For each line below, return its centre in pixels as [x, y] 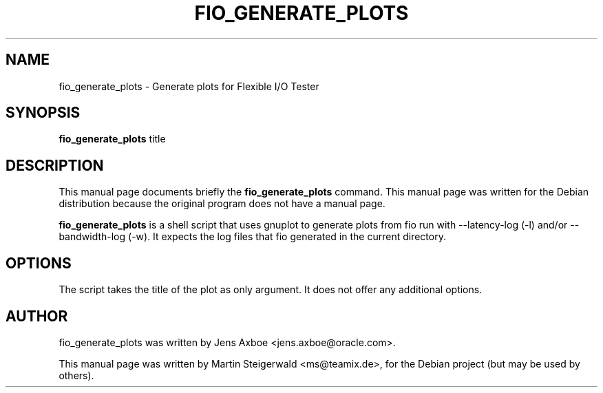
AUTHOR [37, 316]
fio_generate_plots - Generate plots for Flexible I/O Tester [189, 86]
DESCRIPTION [55, 165]
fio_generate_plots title [112, 139]
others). [76, 375]
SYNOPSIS [43, 113]
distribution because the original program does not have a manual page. [222, 204]
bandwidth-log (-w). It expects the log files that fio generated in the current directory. [252, 237]
